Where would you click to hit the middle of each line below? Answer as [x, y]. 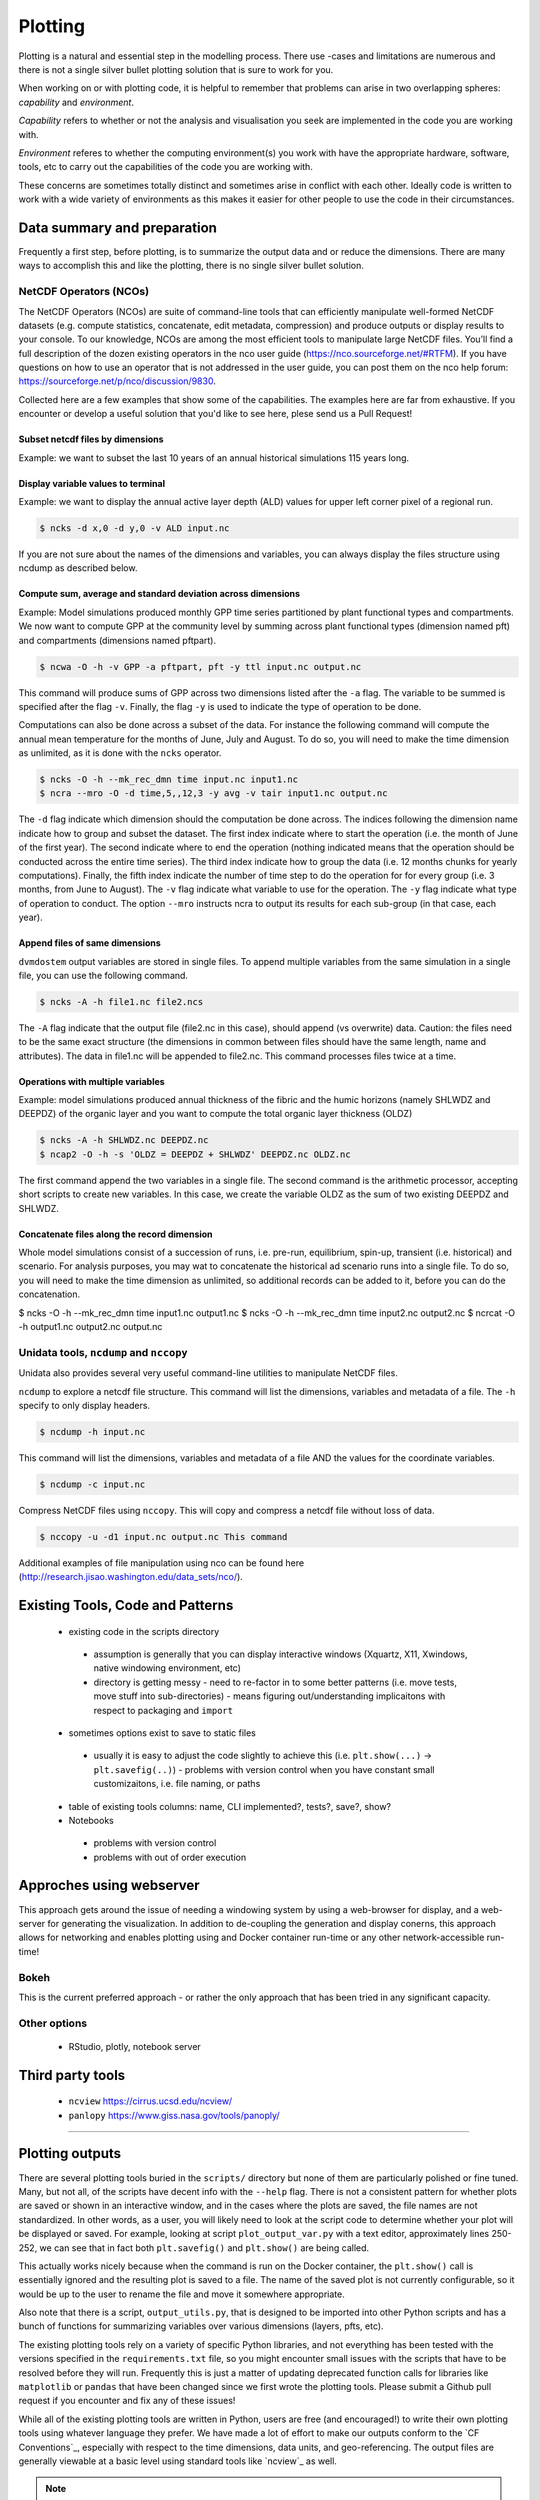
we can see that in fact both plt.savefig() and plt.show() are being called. [204, 2247]
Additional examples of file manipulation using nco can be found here [161, 1562]
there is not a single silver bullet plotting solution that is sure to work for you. [176, 69]
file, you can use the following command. [103, 975]
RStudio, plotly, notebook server [135, 2046]
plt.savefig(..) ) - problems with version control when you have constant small [264, 1769]
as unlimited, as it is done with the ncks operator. [120, 753]
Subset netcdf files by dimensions [91, 439]
